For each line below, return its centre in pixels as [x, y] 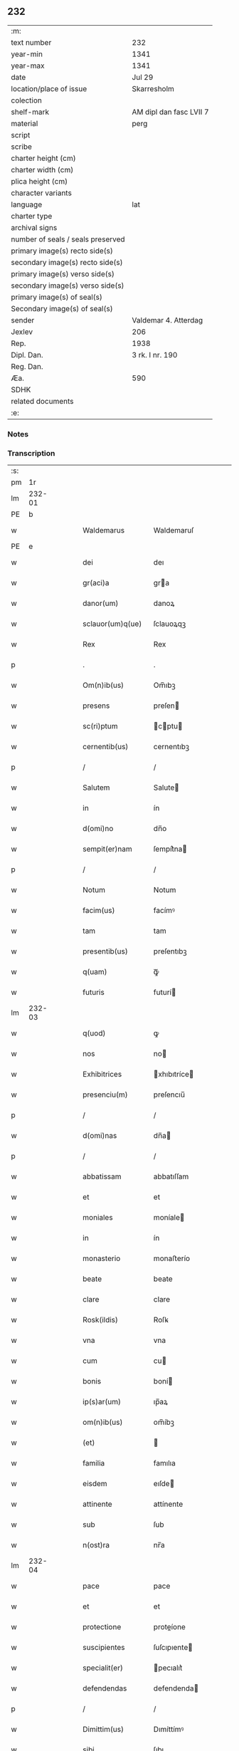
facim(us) [99, 911]
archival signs [34, 227]
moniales [98, 1218]
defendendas [105, 1688]
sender [23, 320]
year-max [28, 66]
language [27, 204]
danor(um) [101, 603]
